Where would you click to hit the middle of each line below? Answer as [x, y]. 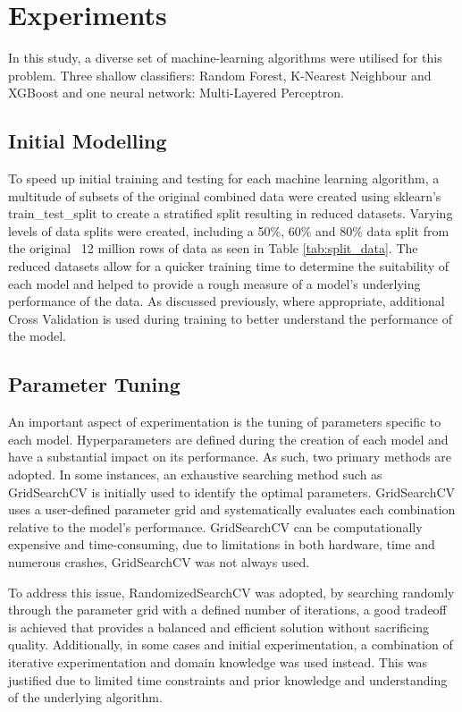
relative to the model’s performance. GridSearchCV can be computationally [215, 526]
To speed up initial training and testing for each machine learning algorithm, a [224, 178]
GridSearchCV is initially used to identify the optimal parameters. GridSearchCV [232, 492]
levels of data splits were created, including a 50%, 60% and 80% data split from [229, 230]
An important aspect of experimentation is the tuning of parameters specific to [225, 422]
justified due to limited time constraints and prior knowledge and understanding [228, 679]
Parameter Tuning [94, 384]
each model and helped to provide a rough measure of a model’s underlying [214, 283]
